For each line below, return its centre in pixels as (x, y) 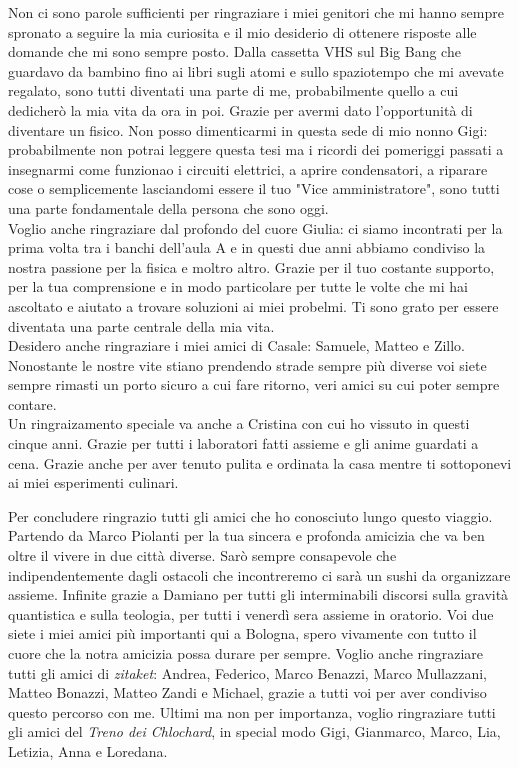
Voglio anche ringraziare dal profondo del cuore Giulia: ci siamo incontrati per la (255, 227)
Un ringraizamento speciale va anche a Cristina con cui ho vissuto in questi (239, 423)
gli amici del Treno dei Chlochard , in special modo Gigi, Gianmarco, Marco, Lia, (254, 731)
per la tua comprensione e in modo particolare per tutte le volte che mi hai (238, 286)
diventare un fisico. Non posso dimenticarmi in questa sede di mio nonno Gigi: (248, 129)
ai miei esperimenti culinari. (93, 482)
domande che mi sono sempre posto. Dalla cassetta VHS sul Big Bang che (234, 51)
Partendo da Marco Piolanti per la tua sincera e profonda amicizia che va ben (246, 535)
